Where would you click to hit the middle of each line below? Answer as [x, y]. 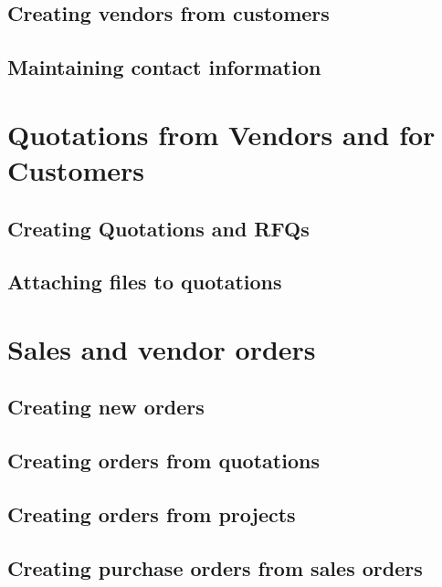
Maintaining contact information [164, 67]
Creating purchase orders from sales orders [215, 567]
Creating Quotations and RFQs [158, 228]
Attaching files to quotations [145, 282]
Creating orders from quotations [163, 461]
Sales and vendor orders [162, 348]
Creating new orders [106, 407]
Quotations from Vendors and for [221, 134]
